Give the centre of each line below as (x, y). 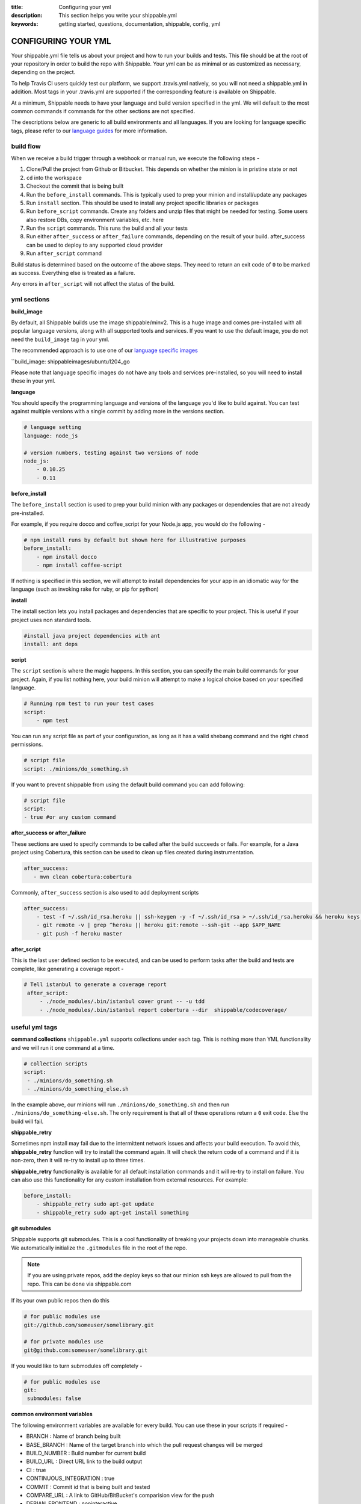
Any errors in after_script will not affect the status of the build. (93, 284)
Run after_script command (64, 253)
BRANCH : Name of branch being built (73, 1436)
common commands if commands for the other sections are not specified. (103, 111)
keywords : (25, 23)
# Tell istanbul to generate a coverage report (95, 985)
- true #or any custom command (70, 817)
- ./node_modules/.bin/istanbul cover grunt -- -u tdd (122, 1001)
